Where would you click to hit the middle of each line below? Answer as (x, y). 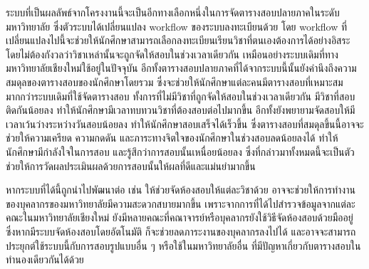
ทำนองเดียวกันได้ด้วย (45, 259)
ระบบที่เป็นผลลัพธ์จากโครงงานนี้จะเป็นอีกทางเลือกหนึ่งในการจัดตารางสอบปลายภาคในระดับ (173, 12)
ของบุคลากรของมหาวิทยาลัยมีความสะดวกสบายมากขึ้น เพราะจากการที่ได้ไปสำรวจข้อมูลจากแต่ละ (181, 203)
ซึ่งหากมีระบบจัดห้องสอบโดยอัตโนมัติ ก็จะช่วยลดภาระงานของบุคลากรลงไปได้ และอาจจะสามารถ (181, 231)
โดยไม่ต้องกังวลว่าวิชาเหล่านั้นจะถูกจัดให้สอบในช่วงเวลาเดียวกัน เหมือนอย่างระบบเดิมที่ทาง (172, 54)
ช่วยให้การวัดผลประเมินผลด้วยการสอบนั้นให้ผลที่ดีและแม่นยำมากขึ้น (131, 165)
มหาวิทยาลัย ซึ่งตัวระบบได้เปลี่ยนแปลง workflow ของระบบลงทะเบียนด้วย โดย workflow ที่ (177, 26)
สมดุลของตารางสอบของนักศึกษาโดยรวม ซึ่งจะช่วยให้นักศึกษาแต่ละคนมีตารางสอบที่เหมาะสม (175, 81)
